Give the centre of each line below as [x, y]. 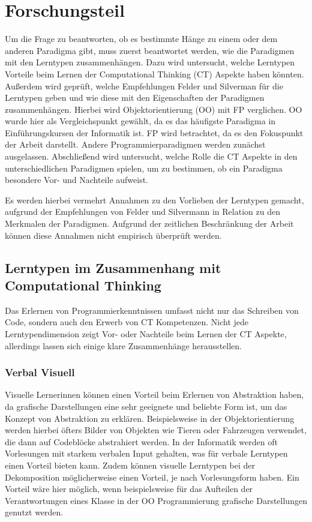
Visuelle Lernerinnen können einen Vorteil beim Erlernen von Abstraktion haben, [154, 394]
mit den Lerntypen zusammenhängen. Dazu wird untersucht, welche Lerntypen [150, 62]
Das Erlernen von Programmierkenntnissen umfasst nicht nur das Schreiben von [152, 310]
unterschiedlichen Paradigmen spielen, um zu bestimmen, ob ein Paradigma [144, 168]
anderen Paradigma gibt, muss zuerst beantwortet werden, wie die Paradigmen [150, 50]
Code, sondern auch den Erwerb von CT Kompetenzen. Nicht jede [127, 322]
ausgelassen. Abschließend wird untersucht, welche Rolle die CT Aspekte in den [151, 156]
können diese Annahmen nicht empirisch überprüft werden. [113, 235]
